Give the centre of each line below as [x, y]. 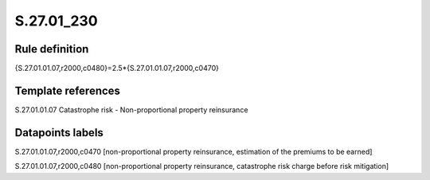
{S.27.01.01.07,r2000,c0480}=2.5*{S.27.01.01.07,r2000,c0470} [117, 68]
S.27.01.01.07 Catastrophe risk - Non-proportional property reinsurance [131, 110]
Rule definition [52, 49]
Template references [68, 90]
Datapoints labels [59, 133]
